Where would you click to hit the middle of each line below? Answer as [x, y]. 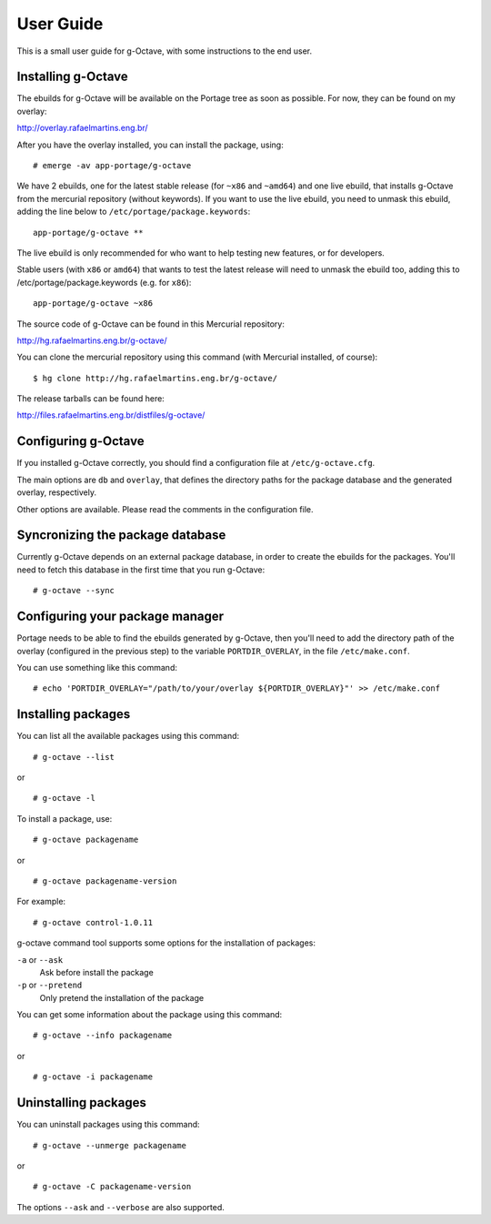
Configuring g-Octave [80, 441]
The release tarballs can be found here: [91, 399]
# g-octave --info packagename [103, 1036]
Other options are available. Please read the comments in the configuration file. [165, 509]
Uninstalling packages [82, 1103]
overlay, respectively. [57, 492]
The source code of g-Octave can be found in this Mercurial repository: [151, 324]
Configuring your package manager [120, 617]
